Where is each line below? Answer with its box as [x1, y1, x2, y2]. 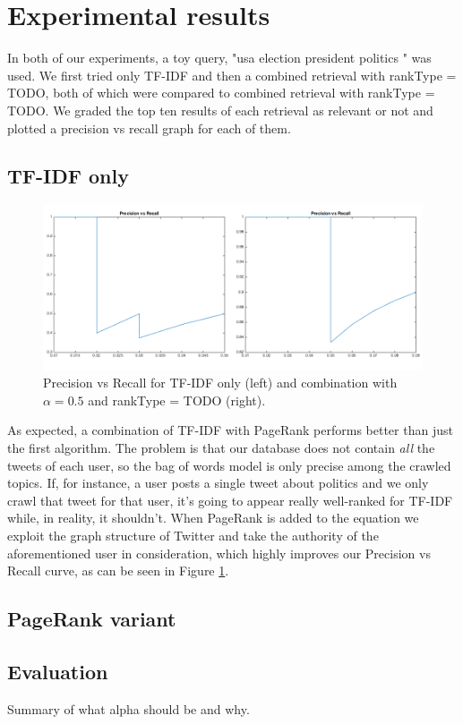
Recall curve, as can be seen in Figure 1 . [7, 561, 229, 580]
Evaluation [7, 657, 108, 685]
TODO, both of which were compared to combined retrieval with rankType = [7, 83, 435, 102]
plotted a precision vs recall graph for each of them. [7, 118, 291, 137]
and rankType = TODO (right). [88, 390, 266, 409]
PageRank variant [7, 605, 176, 633]
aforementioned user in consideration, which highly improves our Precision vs [7, 543, 431, 562]
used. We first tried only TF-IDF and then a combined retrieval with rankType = [7, 65, 457, 84]
